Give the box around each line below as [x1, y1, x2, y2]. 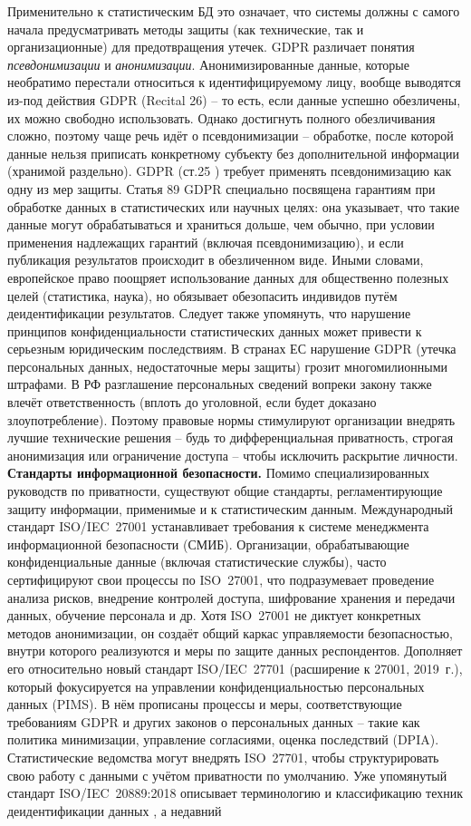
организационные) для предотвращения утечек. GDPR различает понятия [7, 37, 415, 56]
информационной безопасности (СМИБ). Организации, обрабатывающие [7, 534, 409, 553]
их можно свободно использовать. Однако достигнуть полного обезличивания [7, 108, 436, 127]
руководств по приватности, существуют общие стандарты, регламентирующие [7, 481, 443, 500]
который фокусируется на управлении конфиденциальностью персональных [7, 676, 425, 695]
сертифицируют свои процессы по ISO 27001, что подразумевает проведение [7, 570, 435, 588]
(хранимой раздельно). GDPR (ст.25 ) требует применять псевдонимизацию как [7, 161, 452, 180]
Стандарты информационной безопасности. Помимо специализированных [7, 463, 430, 482]
